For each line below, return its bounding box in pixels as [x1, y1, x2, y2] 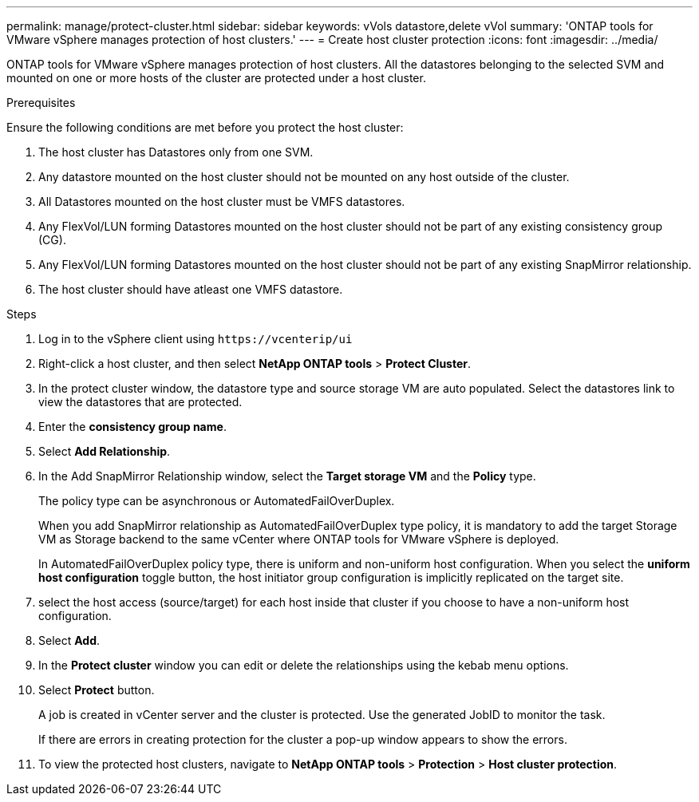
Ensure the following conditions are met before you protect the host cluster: [6, 120, 404, 134]
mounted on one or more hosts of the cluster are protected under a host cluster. [6, 71, 426, 85]
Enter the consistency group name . [38, 420, 227, 433]
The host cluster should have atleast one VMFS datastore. [38, 282, 343, 296]
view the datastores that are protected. [38, 395, 243, 409]
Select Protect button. [38, 683, 155, 697]
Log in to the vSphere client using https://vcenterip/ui [38, 332, 353, 346]
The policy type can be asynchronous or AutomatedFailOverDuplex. [38, 494, 395, 508]
